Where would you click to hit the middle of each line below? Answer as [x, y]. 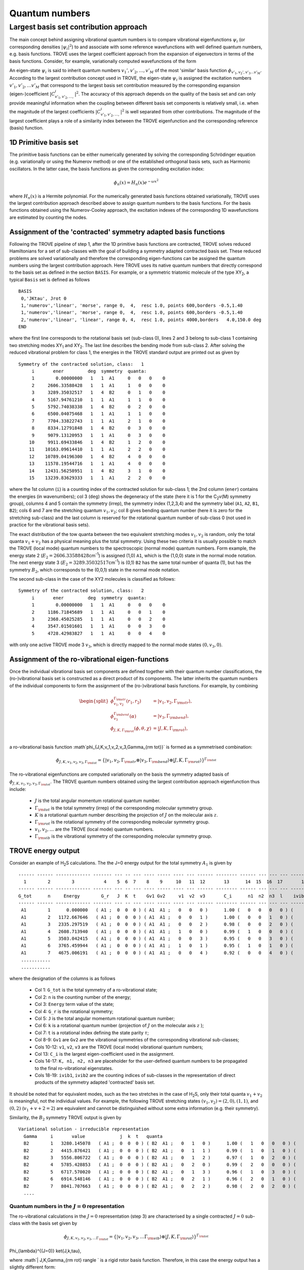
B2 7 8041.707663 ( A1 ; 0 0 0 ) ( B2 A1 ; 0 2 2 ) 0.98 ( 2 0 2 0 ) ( [160, 1186]
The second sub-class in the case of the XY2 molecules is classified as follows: [92, 579]
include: [18, 789]
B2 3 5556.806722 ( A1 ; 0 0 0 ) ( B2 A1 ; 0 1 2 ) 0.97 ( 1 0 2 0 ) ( [160, 1157]
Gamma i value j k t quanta [93, 1136]
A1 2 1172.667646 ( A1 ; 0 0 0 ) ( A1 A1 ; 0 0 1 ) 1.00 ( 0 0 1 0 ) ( [157, 917]
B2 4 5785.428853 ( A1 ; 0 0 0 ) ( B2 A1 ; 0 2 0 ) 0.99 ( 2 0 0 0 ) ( [160, 1165]
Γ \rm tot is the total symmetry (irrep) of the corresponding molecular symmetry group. [124, 808]
